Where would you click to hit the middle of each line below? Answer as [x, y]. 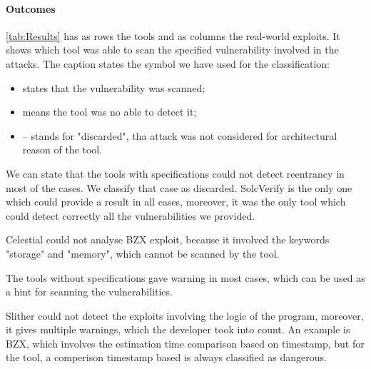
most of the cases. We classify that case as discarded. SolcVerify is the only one [179, 187]
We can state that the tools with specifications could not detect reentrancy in [175, 173]
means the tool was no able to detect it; [110, 112]
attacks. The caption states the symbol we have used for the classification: [168, 63]
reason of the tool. [62, 150]
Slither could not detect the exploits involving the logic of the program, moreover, [185, 315]
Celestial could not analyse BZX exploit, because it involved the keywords [168, 239]
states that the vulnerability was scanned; [114, 87]
